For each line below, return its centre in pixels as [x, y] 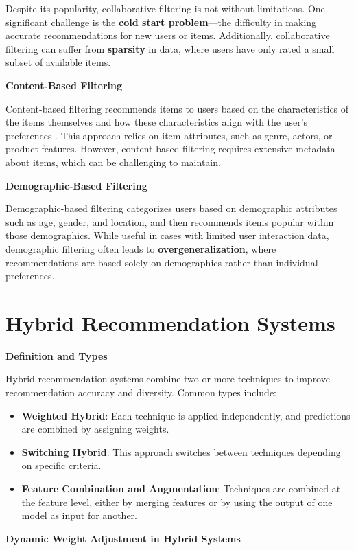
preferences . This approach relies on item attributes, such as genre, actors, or [169, 135]
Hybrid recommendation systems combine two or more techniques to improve [168, 379]
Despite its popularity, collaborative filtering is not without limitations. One [165, 8]
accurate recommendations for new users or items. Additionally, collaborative [168, 35]
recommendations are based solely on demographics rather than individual [162, 262]
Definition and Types [57, 355]
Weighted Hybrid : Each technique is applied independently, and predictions [186, 415]
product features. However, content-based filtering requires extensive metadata [170, 149]
